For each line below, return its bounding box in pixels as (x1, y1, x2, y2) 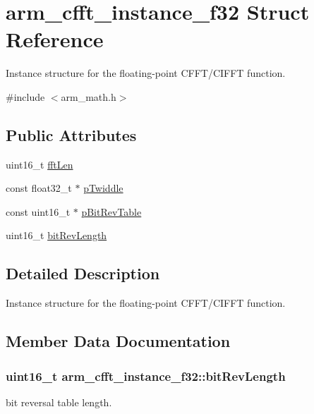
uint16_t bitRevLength (6, 228, 107, 243)
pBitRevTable (81, 204, 142, 219)
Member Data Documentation (6, 330, 231, 352)
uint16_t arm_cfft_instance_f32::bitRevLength (6, 367, 286, 384)
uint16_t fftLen (6, 157, 73, 171)
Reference (6, 25, 104, 54)
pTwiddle (83, 181, 123, 195)
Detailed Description (6, 262, 160, 284)
